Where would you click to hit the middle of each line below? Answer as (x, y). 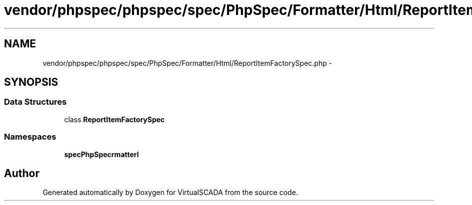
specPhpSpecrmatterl (101, 154)
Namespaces (30, 137)
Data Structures (35, 102)
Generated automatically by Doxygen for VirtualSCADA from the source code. (170, 193)
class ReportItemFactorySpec (114, 119)
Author (22, 173)
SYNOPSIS (31, 82)
